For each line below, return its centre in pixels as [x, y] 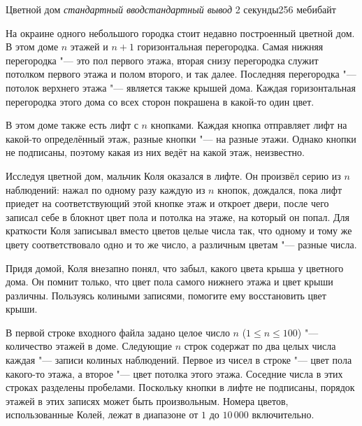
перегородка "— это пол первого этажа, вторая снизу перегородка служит [162, 60]
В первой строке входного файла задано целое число [118, 332]
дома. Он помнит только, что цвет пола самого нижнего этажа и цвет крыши [169, 282]
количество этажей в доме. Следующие [89, 346]
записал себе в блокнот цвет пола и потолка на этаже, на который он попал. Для [178, 216]
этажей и [89, 47]
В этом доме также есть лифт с [72, 125]
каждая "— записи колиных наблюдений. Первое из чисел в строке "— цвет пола [179, 360]
